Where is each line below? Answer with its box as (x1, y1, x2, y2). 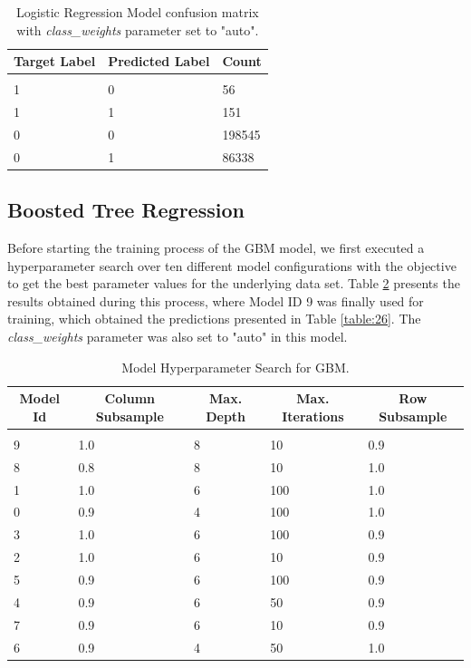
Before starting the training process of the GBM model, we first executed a (7, 238, 425, 257)
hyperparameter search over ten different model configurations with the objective (7, 256, 457, 275)
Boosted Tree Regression (7, 196, 245, 224)
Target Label (14, 52, 96, 71)
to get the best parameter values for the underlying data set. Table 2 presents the (7, 274, 460, 293)
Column (104, 389, 156, 408)
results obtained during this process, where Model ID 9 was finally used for (7, 291, 424, 310)
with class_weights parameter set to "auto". (16, 20, 259, 39)
